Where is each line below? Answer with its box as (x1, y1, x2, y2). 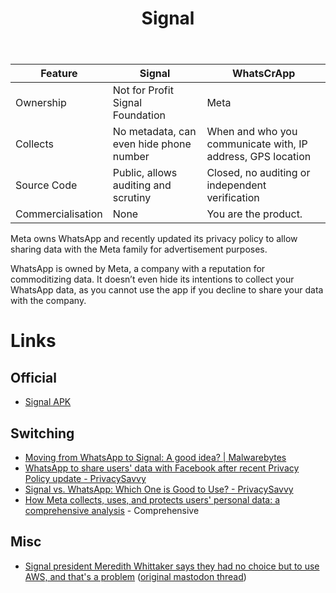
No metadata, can (112, 125, 197, 139)
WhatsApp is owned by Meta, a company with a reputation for (10, 263, 266, 275)
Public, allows (112, 166, 178, 180)
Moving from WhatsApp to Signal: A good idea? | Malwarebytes (24, 452, 287, 463)
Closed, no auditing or (206, 166, 311, 180)
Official (10, 369, 57, 386)
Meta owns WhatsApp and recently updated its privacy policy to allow (10, 233, 298, 245)
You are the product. (206, 207, 303, 221)
